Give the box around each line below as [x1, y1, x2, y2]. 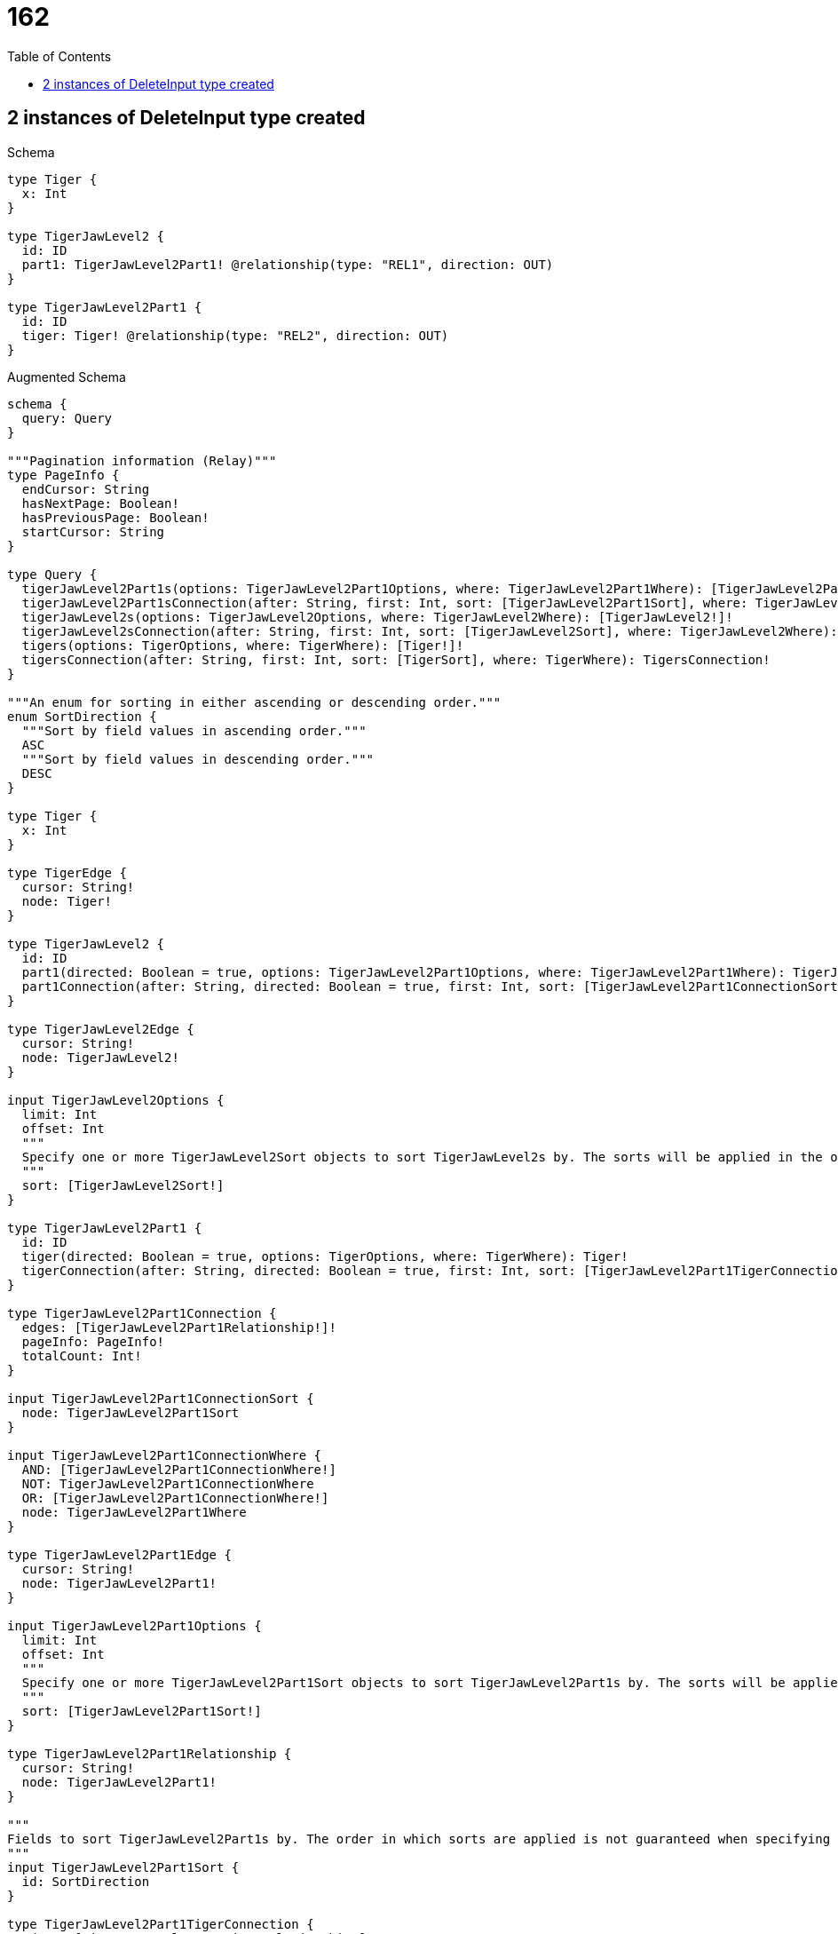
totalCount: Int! [21, 1348, 142, 1363]
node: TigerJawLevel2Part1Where [21, 1504, 247, 1519]
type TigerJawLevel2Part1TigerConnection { [7, 1916, 314, 1931]
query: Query [21, 410, 113, 425]
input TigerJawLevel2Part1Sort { [7, 1859, 240, 1875]
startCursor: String [21, 524, 165, 539]
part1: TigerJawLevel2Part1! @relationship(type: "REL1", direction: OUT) [21, 257, 554, 272]
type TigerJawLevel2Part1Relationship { [7, 1746, 292, 1761]
